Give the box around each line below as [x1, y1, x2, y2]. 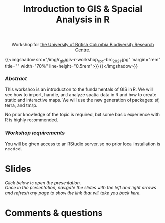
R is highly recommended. [5, 117, 58, 123]
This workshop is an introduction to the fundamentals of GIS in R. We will [5, 86, 153, 92]
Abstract [5, 75, 27, 82]
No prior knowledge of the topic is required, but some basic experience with [5, 112, 160, 118]
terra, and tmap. [5, 102, 38, 108]
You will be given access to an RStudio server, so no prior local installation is [5, 141, 161, 147]
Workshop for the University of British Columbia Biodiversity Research [11, 42, 154, 48]
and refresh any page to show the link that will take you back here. [5, 190, 141, 196]
